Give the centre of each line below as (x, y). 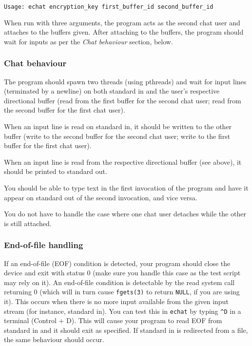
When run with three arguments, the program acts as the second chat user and (122, 22)
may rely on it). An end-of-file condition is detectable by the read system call (119, 282)
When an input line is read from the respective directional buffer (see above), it (123, 162)
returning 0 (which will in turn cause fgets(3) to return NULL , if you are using (122, 292)
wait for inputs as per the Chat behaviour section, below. (88, 41)
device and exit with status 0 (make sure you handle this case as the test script (122, 273)
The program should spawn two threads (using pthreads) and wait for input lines (125, 81)
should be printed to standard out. (56, 171)
